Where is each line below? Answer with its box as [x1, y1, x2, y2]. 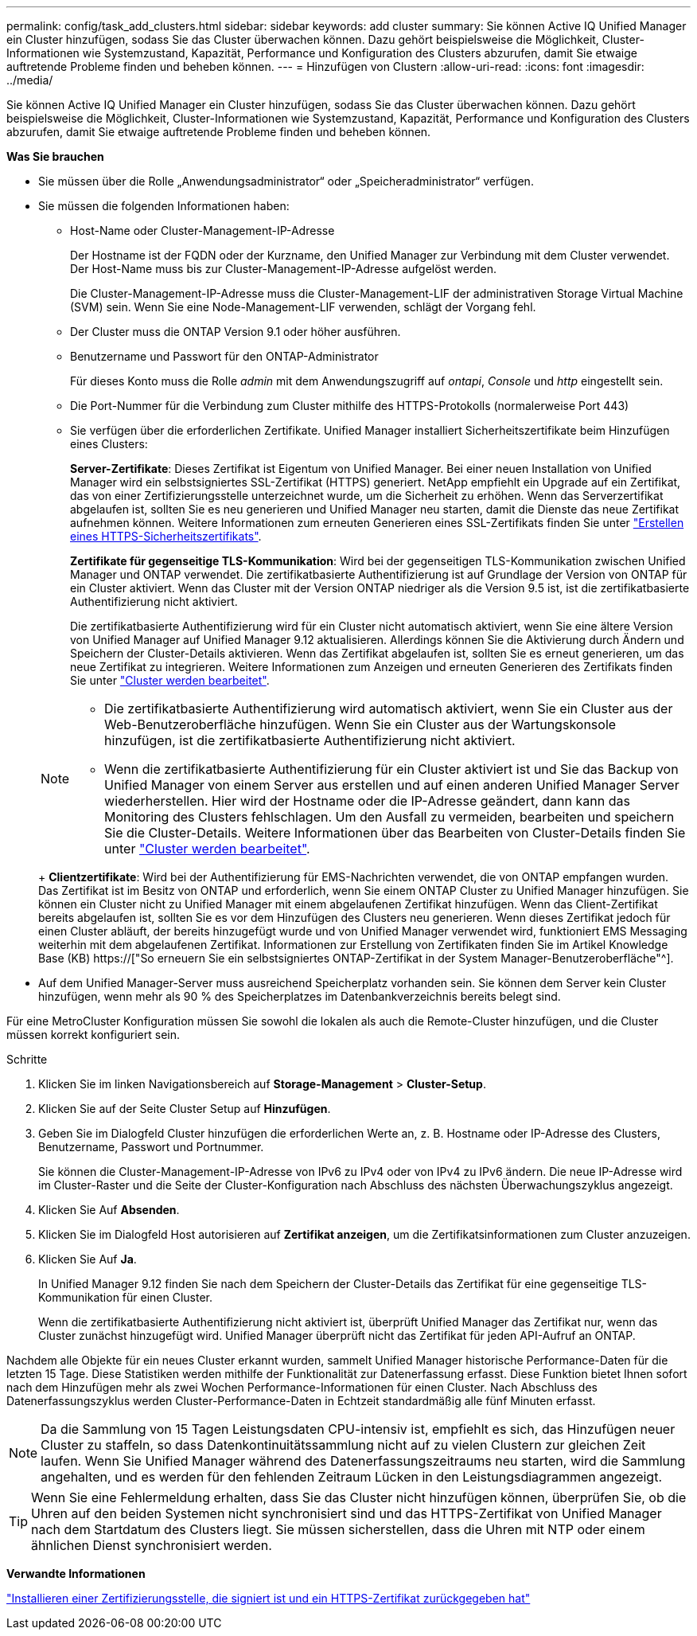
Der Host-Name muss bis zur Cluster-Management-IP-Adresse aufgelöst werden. [70, 262, 496, 275]
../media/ [6, 73, 53, 87]
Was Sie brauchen [6, 150, 104, 163]
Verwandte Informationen [6, 1567, 146, 1580]
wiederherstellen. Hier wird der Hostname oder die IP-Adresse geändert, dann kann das [104, 793, 630, 809]
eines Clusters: [70, 437, 148, 451]
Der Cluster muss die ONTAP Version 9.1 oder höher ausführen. [70, 325, 401, 338]
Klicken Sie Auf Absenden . [38, 1203, 180, 1216]
